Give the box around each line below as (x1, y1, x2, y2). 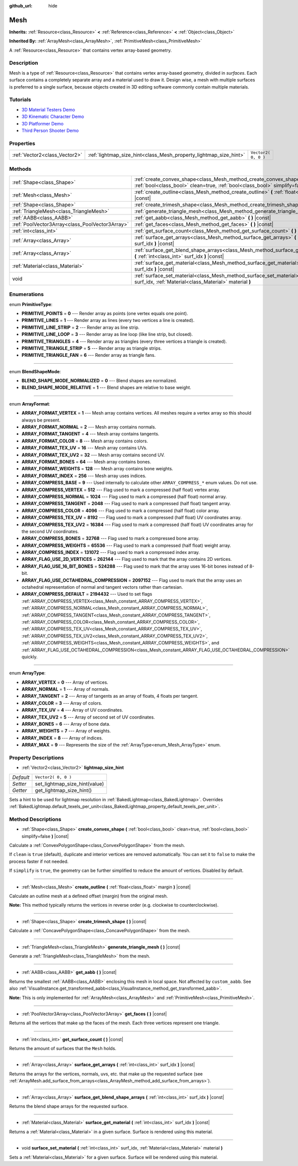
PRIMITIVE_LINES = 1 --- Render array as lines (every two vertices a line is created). (21, 318, 195, 323)
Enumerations (9, 291, 44, 298)
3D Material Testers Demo (21, 106, 75, 112)
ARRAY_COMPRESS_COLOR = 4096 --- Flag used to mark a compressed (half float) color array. (21, 508, 220, 514)
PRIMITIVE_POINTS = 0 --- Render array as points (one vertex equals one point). (21, 310, 188, 316)
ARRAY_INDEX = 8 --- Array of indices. (21, 735, 103, 741)
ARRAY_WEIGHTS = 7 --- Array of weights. (21, 728, 111, 734)
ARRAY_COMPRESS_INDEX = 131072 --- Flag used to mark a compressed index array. (21, 549, 200, 555)
